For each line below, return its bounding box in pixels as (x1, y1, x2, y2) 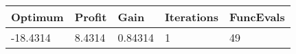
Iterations (164, 9, 218, 25)
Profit (74, 9, 107, 25)
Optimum (11, 9, 64, 25)
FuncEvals (229, 9, 285, 25)
